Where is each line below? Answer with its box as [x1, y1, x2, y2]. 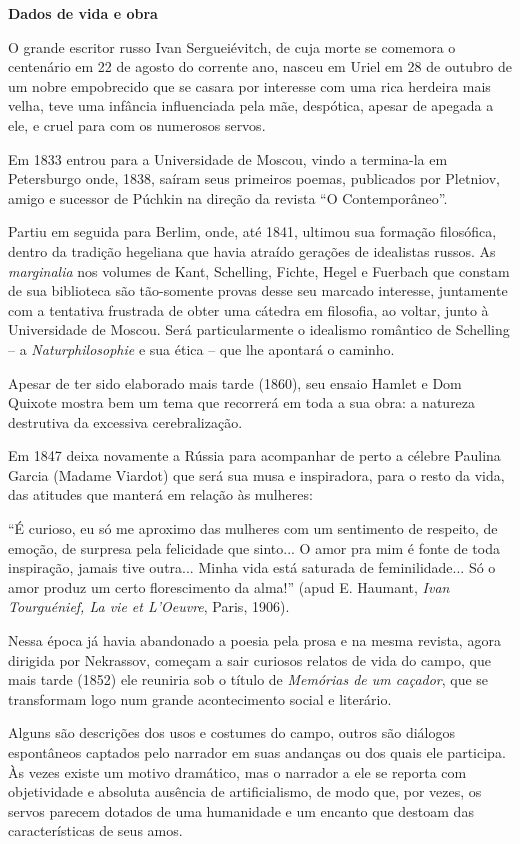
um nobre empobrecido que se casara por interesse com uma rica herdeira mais [8, 75, 491, 96]
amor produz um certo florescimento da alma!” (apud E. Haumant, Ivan [8, 576, 450, 597]
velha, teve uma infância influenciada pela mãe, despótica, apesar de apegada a [8, 95, 494, 116]
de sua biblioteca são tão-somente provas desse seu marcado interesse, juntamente [8, 280, 508, 301]
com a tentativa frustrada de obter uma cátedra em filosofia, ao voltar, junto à [8, 299, 489, 320]
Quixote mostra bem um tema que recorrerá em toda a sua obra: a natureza [8, 392, 476, 413]
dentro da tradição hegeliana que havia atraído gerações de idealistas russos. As [8, 240, 496, 261]
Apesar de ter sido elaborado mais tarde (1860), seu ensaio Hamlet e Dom [8, 372, 462, 393]
